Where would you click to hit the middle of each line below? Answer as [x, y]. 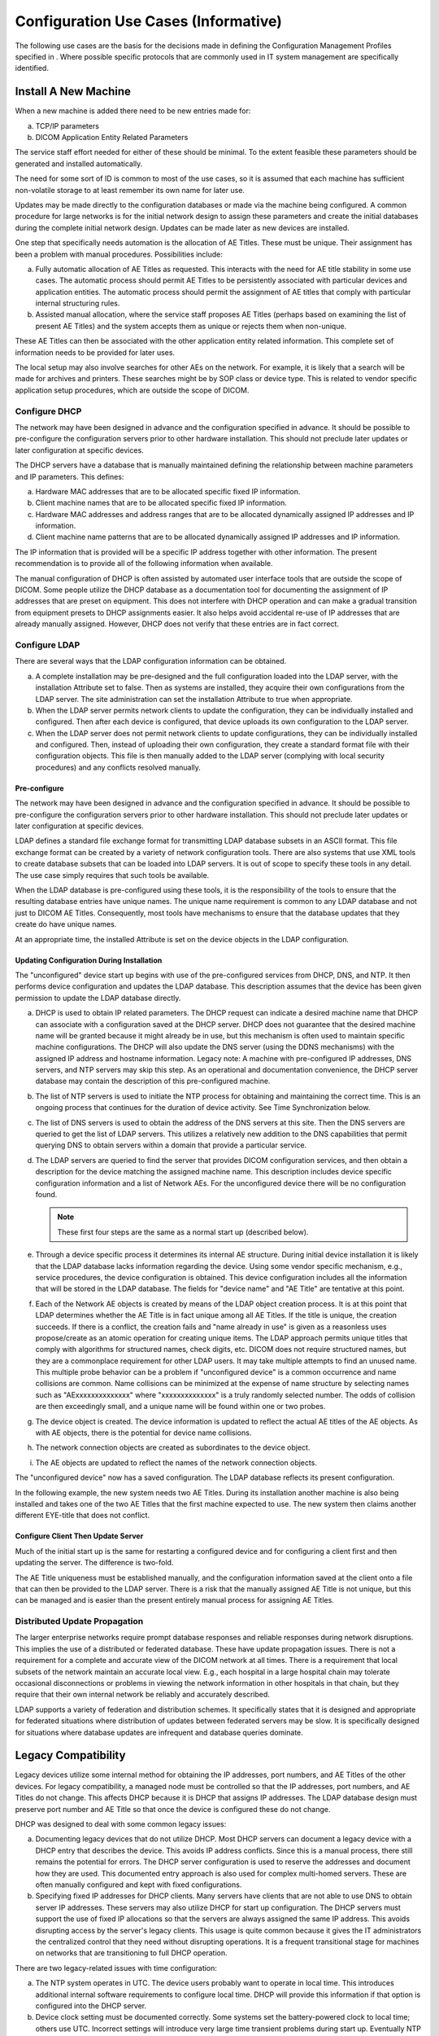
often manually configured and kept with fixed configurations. [139, 1885]
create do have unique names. [66, 924]
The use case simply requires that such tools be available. [112, 875]
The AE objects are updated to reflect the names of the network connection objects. [176, 1463]
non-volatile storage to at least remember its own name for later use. [130, 190]
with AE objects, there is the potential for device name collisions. [143, 1433]
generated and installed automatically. [79, 164]
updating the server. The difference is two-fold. [94, 1563]
